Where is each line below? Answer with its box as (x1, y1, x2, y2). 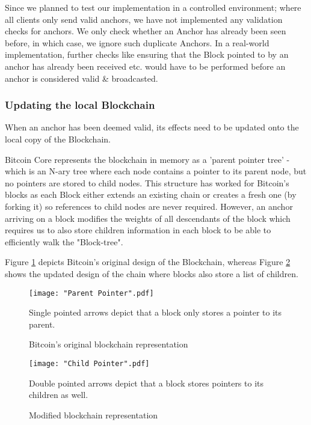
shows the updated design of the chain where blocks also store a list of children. (5, 267, 298, 280)
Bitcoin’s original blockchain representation (29, 338, 188, 350)
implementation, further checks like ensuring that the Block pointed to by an (5, 48, 289, 61)
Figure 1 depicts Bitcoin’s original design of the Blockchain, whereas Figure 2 (5, 255, 291, 268)
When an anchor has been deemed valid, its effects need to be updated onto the (5, 121, 299, 133)
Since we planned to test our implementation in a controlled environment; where (5, 1, 301, 13)
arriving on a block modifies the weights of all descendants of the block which (5, 212, 291, 224)
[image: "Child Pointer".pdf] (29, 359, 150, 368)
